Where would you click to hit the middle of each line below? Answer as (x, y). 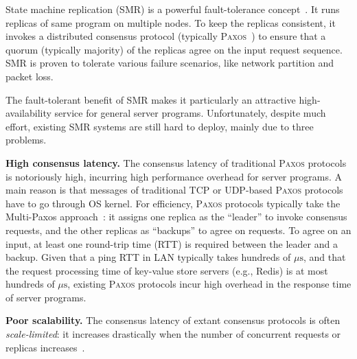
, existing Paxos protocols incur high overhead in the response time (209, 284)
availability (28, 113)
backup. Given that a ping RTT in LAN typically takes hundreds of (148, 257)
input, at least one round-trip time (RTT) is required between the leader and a (172, 243)
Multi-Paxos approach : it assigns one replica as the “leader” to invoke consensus (176, 217)
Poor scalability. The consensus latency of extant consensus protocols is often (173, 320)
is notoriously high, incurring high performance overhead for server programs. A (174, 176)
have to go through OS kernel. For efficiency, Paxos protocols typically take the (173, 203)
